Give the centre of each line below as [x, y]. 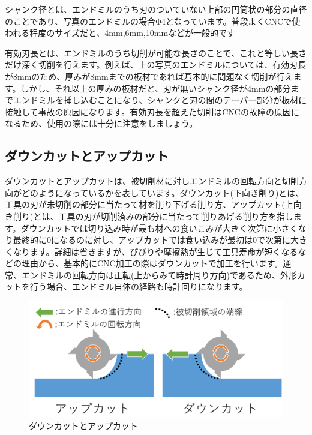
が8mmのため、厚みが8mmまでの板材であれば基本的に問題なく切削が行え [149, 76]
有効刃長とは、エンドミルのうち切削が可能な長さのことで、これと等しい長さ [156, 52]
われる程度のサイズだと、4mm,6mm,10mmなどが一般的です [120, 33]
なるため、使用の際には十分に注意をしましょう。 [101, 123]
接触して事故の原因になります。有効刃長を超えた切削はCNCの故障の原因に [152, 111]
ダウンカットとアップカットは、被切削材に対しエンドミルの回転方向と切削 [152, 181]
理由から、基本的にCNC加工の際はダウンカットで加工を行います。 [152, 263]
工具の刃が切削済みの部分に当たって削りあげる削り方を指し [176, 216]
